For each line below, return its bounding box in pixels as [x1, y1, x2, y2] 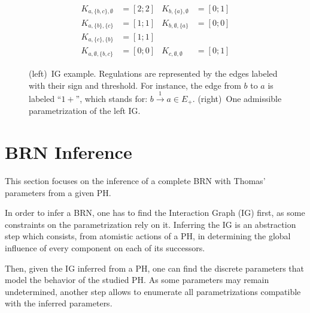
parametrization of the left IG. [29, 104, 141, 117]
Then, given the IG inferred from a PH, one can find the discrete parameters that [5, 261, 305, 274]
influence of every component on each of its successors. [5, 242, 205, 254]
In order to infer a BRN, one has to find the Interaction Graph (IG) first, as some [5, 206, 305, 219]
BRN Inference [5, 140, 132, 164]
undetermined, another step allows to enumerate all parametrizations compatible [5, 285, 301, 297]
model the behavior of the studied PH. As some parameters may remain [5, 273, 269, 286]
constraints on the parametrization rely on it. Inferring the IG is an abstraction [5, 218, 296, 230]
